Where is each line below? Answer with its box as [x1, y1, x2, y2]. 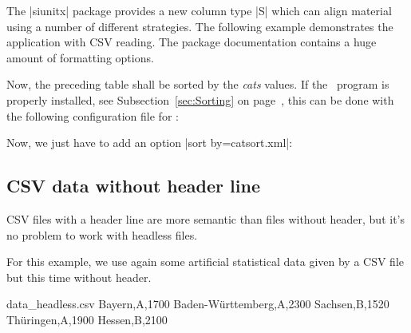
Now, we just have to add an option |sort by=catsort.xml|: [6, 134, 293, 151]
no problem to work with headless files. [6, 226, 198, 243]
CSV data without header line [6, 173, 260, 198]
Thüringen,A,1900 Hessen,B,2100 [6, 311, 168, 327]
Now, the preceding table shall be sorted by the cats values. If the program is [6, 76, 389, 93]
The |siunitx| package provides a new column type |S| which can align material [6, 2, 392, 18]
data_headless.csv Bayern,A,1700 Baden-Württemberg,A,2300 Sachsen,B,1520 [6, 295, 389, 312]
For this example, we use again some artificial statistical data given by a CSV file [6, 253, 405, 270]
